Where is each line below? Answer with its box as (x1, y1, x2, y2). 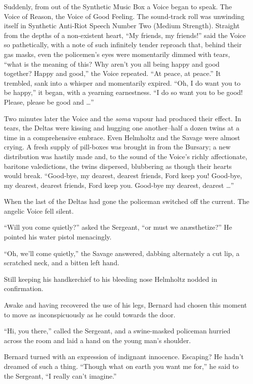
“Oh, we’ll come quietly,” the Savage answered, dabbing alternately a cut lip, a (4, 248, 240, 258)
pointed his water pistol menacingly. (4, 232, 112, 242)
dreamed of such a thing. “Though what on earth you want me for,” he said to (4, 361, 239, 371)
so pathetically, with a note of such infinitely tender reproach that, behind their (4, 39, 242, 50)
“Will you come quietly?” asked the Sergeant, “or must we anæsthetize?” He (4, 222, 233, 232)
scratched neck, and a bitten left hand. (4, 257, 119, 268)
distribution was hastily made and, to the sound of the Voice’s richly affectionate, (4, 151, 248, 161)
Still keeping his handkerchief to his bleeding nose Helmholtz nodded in (4, 274, 217, 284)
